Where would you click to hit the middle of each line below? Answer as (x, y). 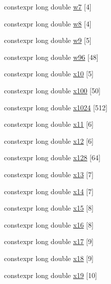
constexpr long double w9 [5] (48, 40)
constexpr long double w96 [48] (51, 57)
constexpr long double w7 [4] (48, 6)
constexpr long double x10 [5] (49, 74)
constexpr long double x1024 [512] (56, 107)
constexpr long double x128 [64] (52, 157)
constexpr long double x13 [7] (49, 174)
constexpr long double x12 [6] (49, 141)
